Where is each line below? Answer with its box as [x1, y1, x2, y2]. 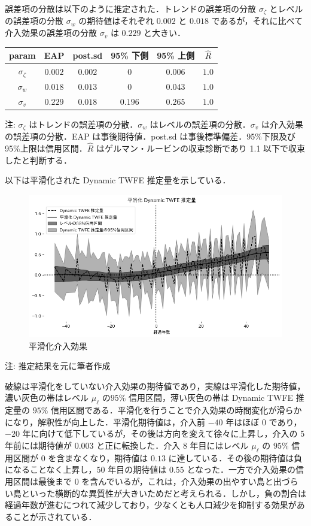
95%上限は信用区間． [5, 142, 87, 155]
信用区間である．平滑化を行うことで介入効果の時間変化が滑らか [51, 404, 302, 416]
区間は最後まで [13, 474, 72, 487]
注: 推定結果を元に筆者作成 [5, 359, 111, 372]
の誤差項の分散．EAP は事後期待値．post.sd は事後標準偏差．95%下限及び [5, 130, 295, 143]
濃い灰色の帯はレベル [5, 391, 89, 404]
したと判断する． [5, 153, 72, 166]
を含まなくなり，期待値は [48, 451, 148, 464]
